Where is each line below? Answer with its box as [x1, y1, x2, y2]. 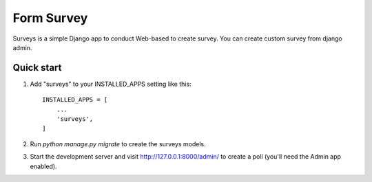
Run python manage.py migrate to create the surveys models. [30, 139, 206, 148]
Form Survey [12, 10, 88, 25]
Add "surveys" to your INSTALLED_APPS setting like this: [30, 80, 192, 88]
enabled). [30, 162, 58, 170]
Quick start [12, 62, 62, 73]
